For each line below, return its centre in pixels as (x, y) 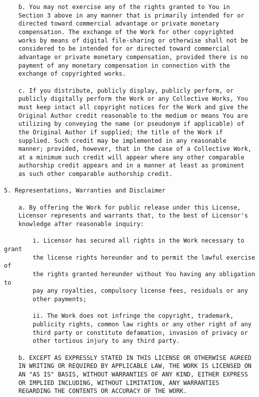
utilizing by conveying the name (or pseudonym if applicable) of (131, 124)
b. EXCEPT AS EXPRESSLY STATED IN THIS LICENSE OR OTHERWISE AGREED (135, 358)
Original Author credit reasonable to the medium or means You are (133, 116)
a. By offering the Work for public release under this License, (129, 207)
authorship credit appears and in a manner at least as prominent (131, 166)
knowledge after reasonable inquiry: (81, 224)
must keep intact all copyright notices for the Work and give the (133, 107)
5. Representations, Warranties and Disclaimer (85, 191)
